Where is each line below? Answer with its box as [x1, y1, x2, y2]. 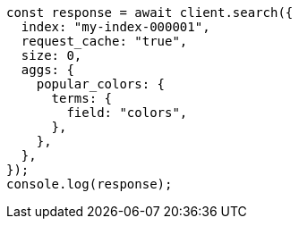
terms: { [51, 91, 113, 105]
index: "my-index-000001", [21, 20, 210, 34]
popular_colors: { [36, 77, 166, 91]
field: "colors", [66, 105, 188, 120]
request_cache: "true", [21, 34, 188, 48]
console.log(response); [6, 177, 173, 191]
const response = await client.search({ [6, 5, 294, 20]
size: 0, [21, 48, 82, 63]
